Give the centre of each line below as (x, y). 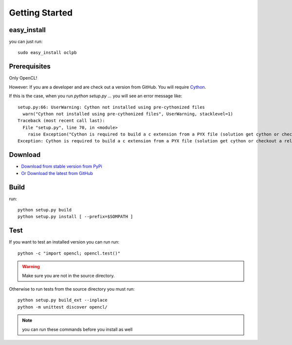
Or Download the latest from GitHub (57, 173)
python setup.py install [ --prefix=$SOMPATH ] (75, 217)
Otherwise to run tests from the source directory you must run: (72, 289)
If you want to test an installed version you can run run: (64, 242)
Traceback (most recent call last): (61, 121)
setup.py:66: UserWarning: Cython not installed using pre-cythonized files (111, 107)
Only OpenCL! (23, 78)
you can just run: (26, 42)
